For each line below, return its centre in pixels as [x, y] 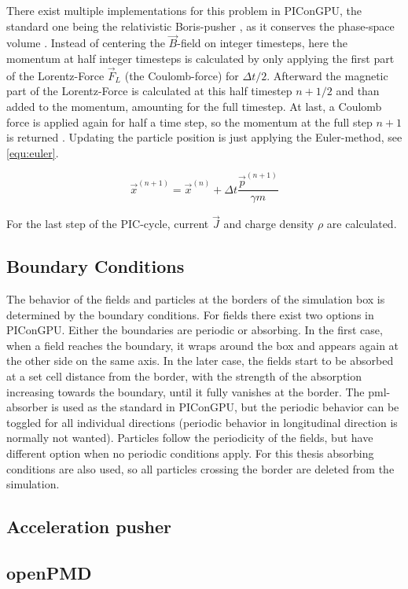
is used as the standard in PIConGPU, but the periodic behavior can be [225, 407]
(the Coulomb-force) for [182, 75]
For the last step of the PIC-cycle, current [108, 224]
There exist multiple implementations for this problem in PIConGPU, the [184, 10]
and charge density [269, 224]
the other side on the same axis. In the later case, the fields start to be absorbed [200, 361]
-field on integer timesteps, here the [263, 43]
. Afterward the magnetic [327, 75]
